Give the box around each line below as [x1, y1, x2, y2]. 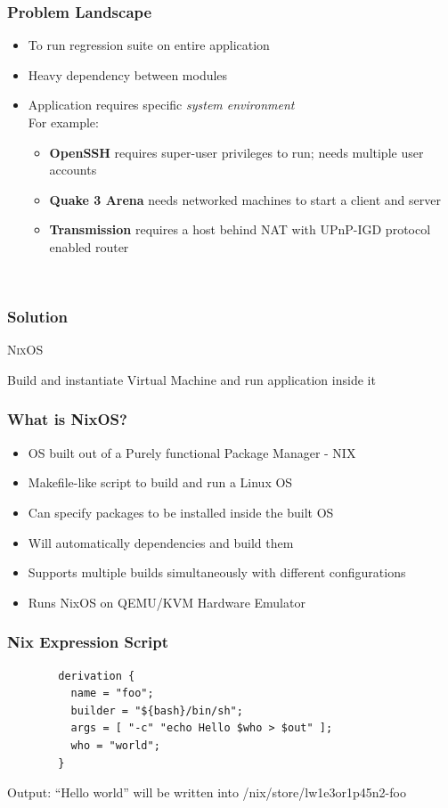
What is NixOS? [7, 408, 127, 430]
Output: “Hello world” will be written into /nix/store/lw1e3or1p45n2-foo [7, 783, 406, 802]
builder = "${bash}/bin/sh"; [70, 704, 243, 717]
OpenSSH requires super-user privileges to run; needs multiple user [49, 143, 424, 161]
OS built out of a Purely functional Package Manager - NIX [28, 443, 356, 461]
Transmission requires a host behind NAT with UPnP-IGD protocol [49, 220, 431, 239]
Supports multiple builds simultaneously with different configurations [28, 563, 406, 582]
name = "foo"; [70, 687, 154, 700]
